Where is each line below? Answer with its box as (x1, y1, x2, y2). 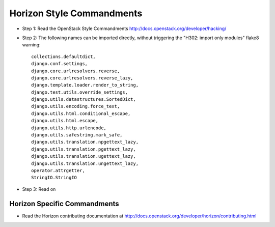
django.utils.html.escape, (31, 118, 99, 124)
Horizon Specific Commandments (9, 199, 119, 208)
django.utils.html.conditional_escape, (31, 110, 131, 117)
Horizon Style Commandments (9, 8, 143, 19)
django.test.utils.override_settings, (31, 89, 128, 95)
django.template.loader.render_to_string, (31, 82, 139, 88)
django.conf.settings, (31, 61, 88, 67)
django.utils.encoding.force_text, (31, 103, 120, 109)
